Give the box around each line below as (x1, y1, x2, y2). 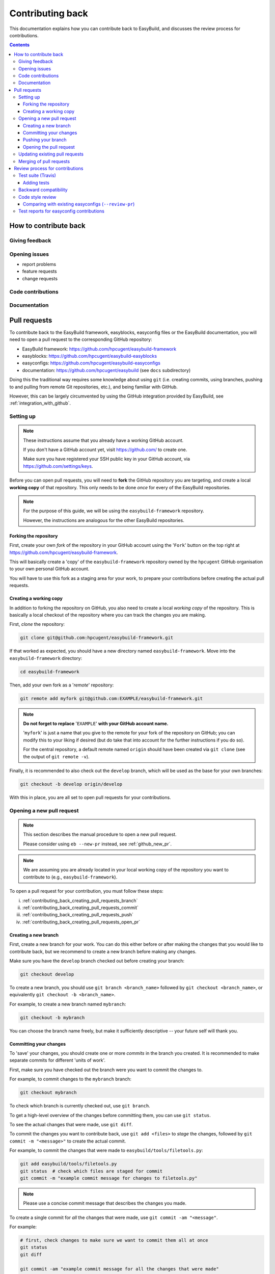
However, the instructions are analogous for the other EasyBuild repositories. (23, 517, 184, 523)
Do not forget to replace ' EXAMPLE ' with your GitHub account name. (23, 721, 169, 727)
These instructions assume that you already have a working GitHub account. (23, 437, 184, 443)
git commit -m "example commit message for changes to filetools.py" (20, 1175, 198, 1181)
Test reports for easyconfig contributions (18, 208, 104, 214)
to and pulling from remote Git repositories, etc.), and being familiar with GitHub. (9, 384, 178, 390)
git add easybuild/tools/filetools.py (20, 1161, 117, 1167)
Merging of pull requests (18, 158, 70, 164)
